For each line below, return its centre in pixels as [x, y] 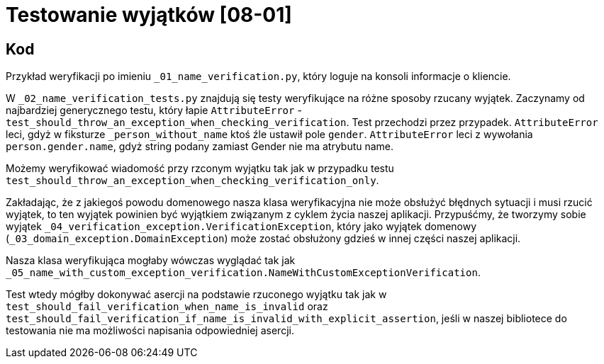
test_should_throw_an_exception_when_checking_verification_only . [192, 181]
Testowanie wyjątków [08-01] [149, 15]
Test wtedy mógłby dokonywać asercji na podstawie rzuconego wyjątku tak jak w [196, 295]
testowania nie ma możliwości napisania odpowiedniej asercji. [150, 331]
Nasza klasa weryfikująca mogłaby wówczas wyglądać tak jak [151, 261]
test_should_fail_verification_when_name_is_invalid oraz [167, 307]
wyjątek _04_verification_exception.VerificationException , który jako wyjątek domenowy [241, 227]
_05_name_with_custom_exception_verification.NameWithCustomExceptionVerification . [243, 273]
